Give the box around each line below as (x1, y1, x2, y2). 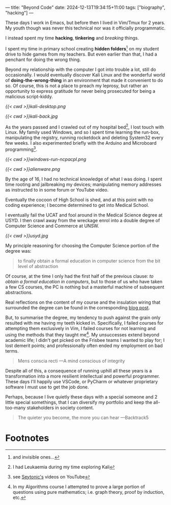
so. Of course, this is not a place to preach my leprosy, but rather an (5, 83, 148, 89)
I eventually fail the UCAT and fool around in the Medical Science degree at (5, 211, 163, 218)
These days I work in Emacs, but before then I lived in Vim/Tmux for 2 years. (5, 20, 165, 25)
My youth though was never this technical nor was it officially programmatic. (5, 25, 166, 31)
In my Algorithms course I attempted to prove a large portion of (12, 484, 145, 490)
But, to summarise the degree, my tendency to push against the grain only (5, 314, 161, 321)
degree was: (5, 248, 32, 254)
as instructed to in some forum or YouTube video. (5, 187, 109, 193)
